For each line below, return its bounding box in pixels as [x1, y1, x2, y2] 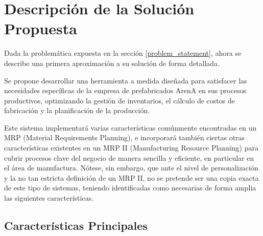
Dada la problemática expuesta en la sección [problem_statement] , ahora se [4, 48, 242, 58]
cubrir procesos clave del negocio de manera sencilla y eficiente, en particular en [4, 152, 254, 163]
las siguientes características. [4, 192, 94, 203]
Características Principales [4, 218, 148, 233]
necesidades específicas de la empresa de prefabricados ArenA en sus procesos [4, 85, 247, 96]
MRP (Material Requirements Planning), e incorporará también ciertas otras [4, 132, 245, 143]
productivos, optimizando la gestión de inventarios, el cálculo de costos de [4, 95, 235, 105]
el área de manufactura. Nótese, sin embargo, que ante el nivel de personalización [4, 162, 258, 173]
